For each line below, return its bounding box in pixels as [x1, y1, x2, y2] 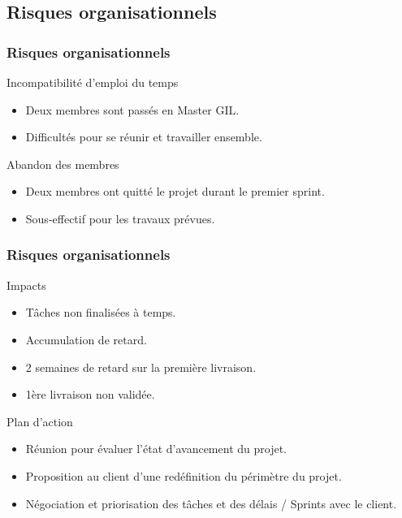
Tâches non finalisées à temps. [25, 304, 176, 321]
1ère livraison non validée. [25, 386, 155, 403]
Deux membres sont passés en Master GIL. [25, 101, 240, 118]
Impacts [6, 276, 46, 293]
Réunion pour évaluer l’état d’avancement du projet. [25, 440, 287, 457]
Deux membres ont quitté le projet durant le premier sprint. [25, 183, 325, 200]
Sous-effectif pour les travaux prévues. [25, 209, 215, 227]
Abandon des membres [6, 155, 119, 172]
